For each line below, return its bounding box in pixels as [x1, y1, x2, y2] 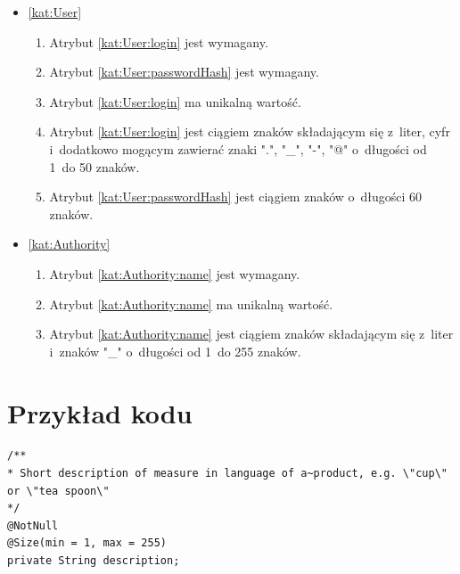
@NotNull [7, 519, 59, 532]
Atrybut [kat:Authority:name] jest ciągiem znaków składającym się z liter [49, 324, 454, 343]
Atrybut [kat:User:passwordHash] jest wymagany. [49, 62, 319, 81]
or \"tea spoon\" [7, 484, 110, 497]
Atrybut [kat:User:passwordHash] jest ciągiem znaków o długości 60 [49, 187, 423, 206]
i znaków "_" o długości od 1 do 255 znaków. [49, 341, 301, 360]
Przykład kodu [7, 394, 193, 430]
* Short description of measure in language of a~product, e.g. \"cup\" [7, 467, 448, 480]
